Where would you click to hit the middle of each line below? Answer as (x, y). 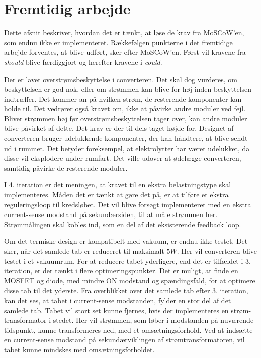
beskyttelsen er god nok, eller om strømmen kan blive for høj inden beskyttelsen (128, 89)
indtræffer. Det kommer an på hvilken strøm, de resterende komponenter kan (123, 98)
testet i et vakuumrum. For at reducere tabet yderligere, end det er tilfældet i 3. (127, 261)
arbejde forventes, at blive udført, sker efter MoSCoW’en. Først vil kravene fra (125, 52)
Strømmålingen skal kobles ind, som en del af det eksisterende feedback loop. (123, 224)
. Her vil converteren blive (217, 251)
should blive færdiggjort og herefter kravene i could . (83, 62)
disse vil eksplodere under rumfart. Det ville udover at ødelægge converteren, (123, 158)
